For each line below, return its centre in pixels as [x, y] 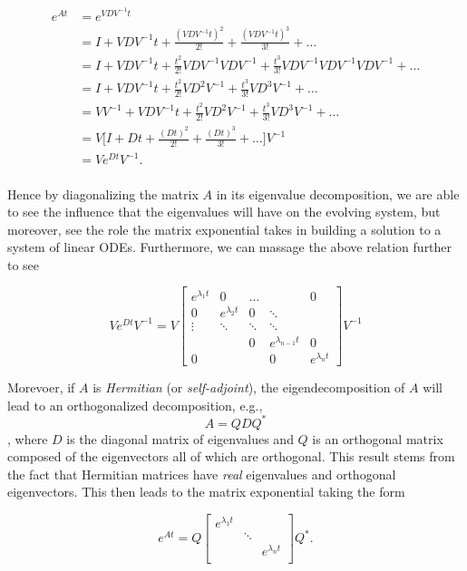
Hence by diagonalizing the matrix [103, 194]
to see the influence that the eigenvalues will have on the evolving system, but [224, 212]
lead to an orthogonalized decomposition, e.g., [135, 405]
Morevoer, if [41, 387]
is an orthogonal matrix [378, 438]
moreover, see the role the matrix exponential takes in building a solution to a [224, 229]
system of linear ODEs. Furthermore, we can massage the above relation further [230, 247]
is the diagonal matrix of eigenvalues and [180, 438]
